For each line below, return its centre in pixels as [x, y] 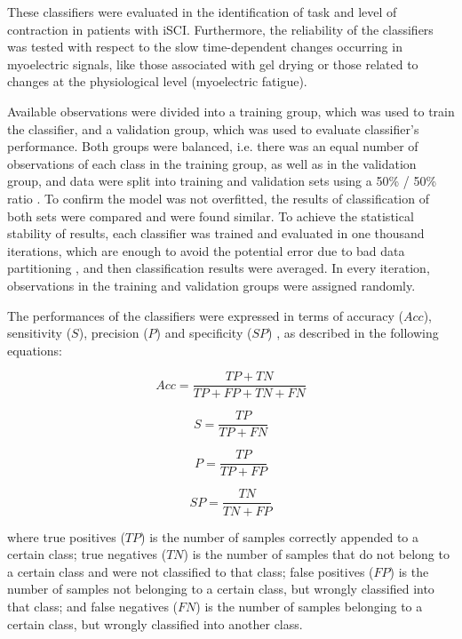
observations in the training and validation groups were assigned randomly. [211, 285]
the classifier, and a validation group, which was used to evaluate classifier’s [213, 128]
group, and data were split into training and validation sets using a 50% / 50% [222, 181]
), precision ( [113, 333]
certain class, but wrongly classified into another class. [155, 623]
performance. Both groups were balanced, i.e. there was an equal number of [213, 146]
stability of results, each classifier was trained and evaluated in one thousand [216, 233]
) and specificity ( [204, 333]
